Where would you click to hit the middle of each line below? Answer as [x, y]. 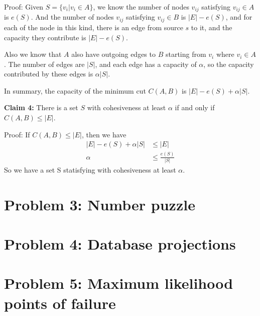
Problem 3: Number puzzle [100, 204]
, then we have [104, 134]
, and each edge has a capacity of [146, 64]
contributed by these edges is [49, 74]
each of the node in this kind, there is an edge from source [94, 27]
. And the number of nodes [72, 17]
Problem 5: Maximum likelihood [119, 283]
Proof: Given [24, 7]
